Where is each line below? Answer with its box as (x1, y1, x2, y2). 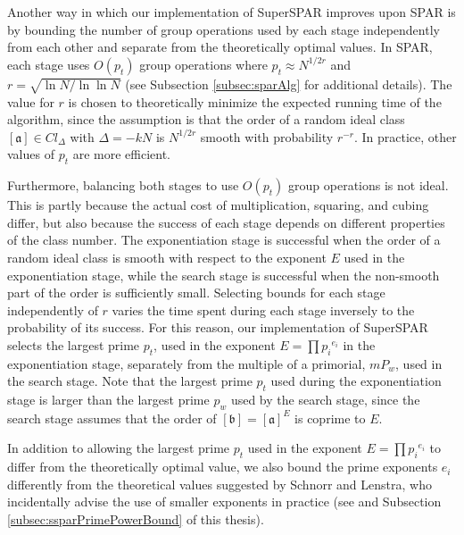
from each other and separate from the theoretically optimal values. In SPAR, (7, 38, 433, 56)
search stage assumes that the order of (7, 408, 217, 427)
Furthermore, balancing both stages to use (7, 176, 239, 195)
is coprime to (294, 408, 366, 427)
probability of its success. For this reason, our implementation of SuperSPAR (7, 318, 428, 337)
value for (7, 92, 54, 111)
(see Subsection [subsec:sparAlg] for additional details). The (125, 74, 452, 93)
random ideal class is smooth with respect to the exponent (7, 247, 327, 266)
